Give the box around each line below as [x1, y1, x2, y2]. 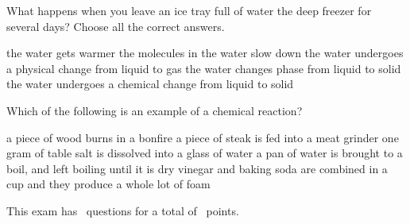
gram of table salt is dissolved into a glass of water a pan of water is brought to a [6, 145, 403, 161]
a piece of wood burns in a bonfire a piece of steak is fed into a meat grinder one [6, 129, 399, 145]
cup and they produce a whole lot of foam [6, 176, 211, 192]
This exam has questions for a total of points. [6, 202, 239, 218]
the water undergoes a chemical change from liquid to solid [6, 75, 294, 92]
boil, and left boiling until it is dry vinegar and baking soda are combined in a [6, 160, 388, 176]
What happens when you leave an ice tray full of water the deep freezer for [6, 2, 372, 18]
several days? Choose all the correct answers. [6, 17, 225, 34]
